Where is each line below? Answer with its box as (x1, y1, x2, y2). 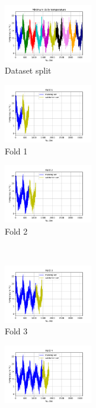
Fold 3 (5, 325, 28, 337)
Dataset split (5, 64, 52, 77)
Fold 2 (5, 224, 28, 237)
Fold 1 (5, 144, 28, 157)
